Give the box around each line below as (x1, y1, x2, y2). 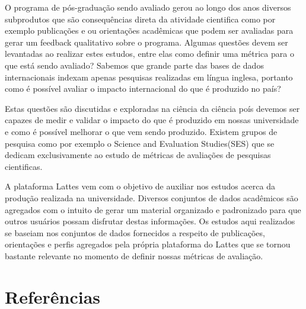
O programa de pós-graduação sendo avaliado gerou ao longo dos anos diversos (5, 1, 291, 13)
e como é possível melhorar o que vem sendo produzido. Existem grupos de (5, 125, 278, 137)
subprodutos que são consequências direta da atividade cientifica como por (5, 12, 276, 25)
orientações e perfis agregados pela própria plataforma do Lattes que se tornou (5, 238, 291, 250)
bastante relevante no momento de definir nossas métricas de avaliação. (5, 249, 263, 262)
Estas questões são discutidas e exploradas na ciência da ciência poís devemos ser (5, 102, 300, 114)
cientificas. (5, 160, 43, 172)
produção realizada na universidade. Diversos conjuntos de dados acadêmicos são (5, 191, 298, 204)
